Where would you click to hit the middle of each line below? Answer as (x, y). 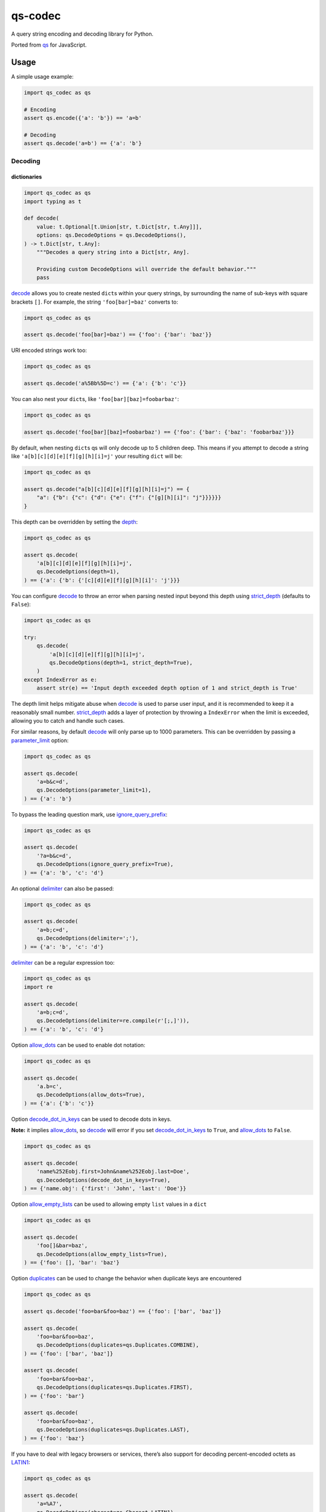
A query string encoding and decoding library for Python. (82, 34)
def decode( (42, 218)
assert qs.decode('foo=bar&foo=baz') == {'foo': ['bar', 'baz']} (123, 1311)
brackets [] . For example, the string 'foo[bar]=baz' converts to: (94, 302)
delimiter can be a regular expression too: (63, 962)
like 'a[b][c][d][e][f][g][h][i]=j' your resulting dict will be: (97, 456)
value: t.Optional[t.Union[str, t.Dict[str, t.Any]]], (119, 226)
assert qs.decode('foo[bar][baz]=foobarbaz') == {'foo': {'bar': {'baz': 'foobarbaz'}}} (159, 432)
